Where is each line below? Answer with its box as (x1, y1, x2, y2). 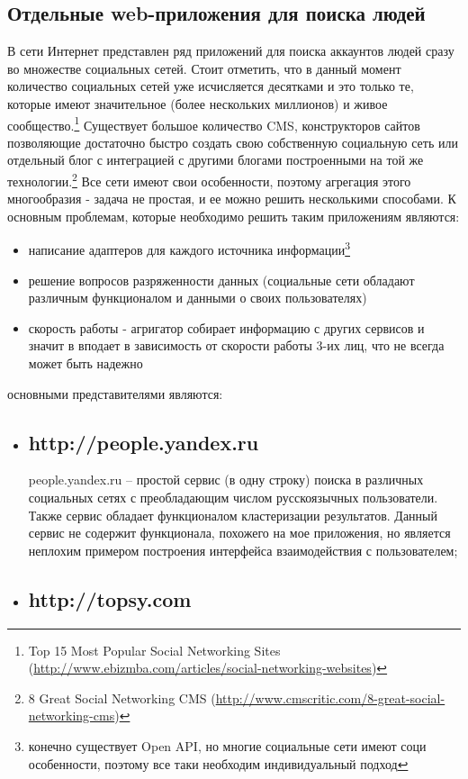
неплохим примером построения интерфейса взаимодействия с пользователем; (28, 540, 458, 559)
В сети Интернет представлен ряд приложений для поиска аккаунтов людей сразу (7, 41, 454, 60)
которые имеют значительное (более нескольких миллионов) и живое (7, 94, 388, 113)
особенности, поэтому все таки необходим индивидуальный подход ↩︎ (28, 754, 409, 773)
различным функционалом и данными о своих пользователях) (28, 288, 367, 307)
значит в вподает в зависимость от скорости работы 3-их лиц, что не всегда (28, 336, 445, 355)
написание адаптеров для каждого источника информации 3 (28, 238, 351, 259)
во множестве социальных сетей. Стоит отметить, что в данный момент (7, 59, 401, 77)
